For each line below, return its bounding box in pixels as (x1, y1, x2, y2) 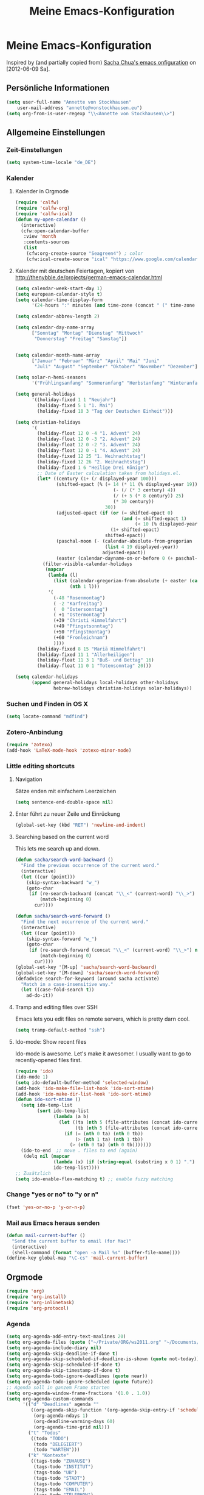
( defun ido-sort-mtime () (15, 1096, 81, 1103)
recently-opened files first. (15, 1057, 82, 1063)
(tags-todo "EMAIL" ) (33, 1486, 86, 1493)
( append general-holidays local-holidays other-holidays (31, 680, 179, 686)
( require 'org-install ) (6, 1294, 67, 1300)
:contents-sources (23, 239, 70, 245)
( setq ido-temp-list (21, 1102, 73, 1108)
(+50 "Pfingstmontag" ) (53, 629, 111, 635)
